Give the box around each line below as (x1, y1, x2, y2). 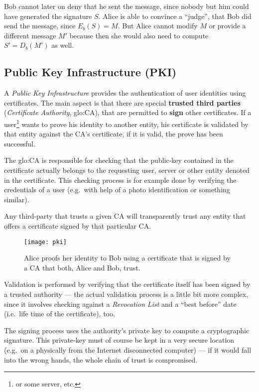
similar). (4, 194, 29, 204)
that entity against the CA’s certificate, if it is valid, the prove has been (4, 129, 223, 139)
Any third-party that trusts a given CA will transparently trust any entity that (4, 211, 246, 221)
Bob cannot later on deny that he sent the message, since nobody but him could (4, 1, 249, 11)
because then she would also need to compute (69, 30, 209, 40)
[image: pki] (24, 238, 67, 246)
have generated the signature (4, 10, 92, 21)
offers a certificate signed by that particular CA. (4, 220, 151, 231)
